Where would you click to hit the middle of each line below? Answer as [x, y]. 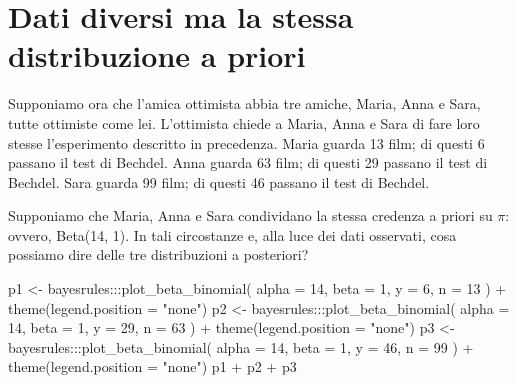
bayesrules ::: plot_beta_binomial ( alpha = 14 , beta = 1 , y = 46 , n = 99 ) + [241, 346]
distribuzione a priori [157, 55]
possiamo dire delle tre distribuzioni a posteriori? [158, 254]
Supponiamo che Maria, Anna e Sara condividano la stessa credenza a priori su [250, 215]
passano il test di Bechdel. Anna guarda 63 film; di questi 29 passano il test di [248, 162]
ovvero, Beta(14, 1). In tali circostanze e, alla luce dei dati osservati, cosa [232, 234]
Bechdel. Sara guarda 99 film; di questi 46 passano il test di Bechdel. [219, 181]
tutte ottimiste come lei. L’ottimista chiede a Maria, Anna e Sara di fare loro [244, 122]
